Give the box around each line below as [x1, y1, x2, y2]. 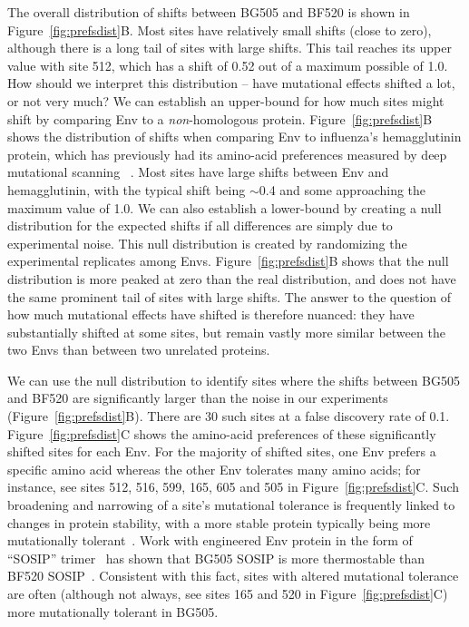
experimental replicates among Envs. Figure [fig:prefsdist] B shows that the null [7, 251, 449, 270]
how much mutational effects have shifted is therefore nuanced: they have [7, 305, 415, 324]
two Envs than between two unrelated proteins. [7, 340, 270, 359]
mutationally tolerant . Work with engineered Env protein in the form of [7, 531, 413, 550]
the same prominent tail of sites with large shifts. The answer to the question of [7, 287, 452, 306]
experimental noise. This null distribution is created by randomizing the [7, 233, 407, 252]
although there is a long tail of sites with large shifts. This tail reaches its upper [7, 38, 452, 57]
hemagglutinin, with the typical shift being [7, 180, 246, 199]
